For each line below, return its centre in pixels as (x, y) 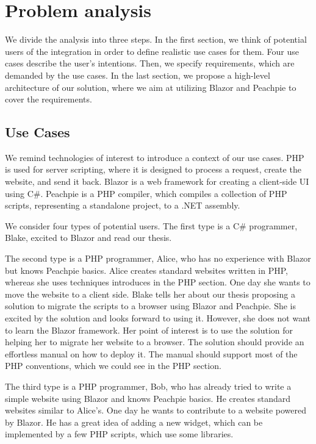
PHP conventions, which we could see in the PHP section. (113, 366)
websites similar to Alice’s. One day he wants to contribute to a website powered (156, 410)
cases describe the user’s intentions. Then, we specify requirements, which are (150, 63)
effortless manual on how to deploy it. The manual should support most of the (151, 353)
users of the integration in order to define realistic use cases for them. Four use (152, 51)
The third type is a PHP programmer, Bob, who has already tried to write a (148, 386)
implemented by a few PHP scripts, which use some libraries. (119, 434)
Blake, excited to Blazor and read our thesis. (88, 238)
